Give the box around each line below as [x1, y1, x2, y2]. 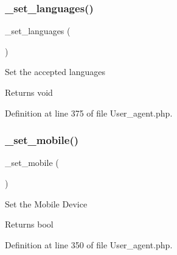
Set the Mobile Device [5, 197, 88, 210]
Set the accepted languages [5, 65, 105, 78]
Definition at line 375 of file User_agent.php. [5, 106, 173, 119]
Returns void [5, 86, 53, 98]
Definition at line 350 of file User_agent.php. [5, 238, 173, 251]
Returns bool [5, 218, 54, 231]
